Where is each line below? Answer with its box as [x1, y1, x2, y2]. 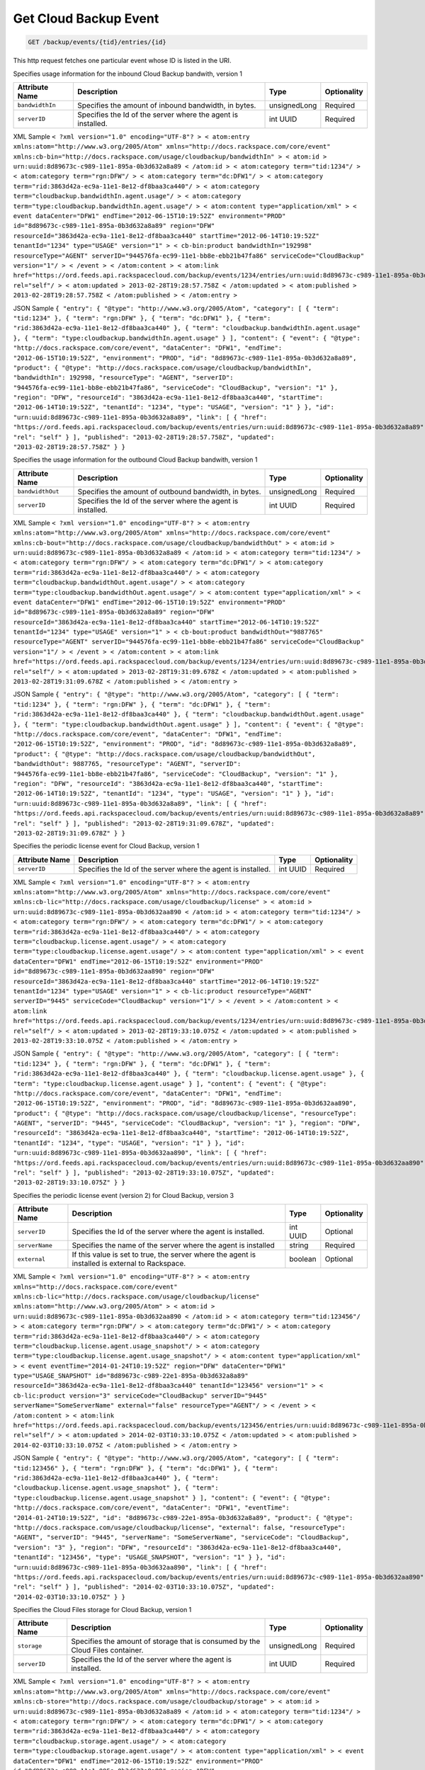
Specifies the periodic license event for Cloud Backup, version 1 [13, 842, 200, 850]
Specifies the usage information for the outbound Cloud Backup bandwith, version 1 [13, 455, 258, 464]
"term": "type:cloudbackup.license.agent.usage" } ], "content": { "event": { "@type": [13, 1080, 327, 1087]
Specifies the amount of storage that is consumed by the [71, 1636, 261, 1646]
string [289, 1240, 309, 1250]
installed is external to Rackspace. [72, 1259, 186, 1269]
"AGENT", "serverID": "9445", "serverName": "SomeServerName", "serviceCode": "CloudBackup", [13, 1534, 350, 1541]
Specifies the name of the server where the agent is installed [72, 1240, 276, 1250]
